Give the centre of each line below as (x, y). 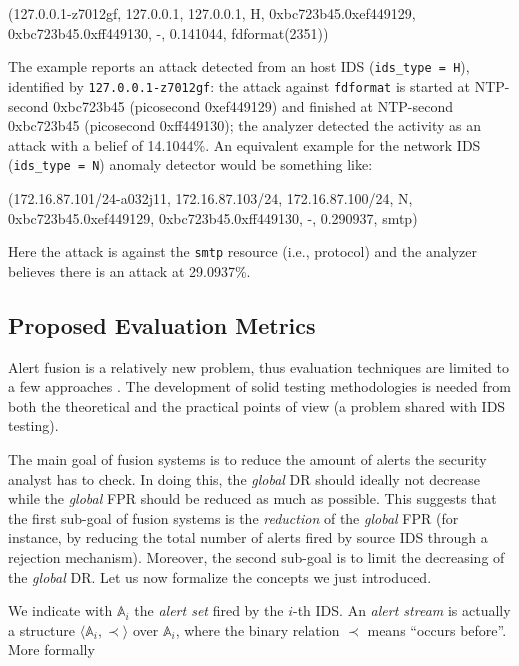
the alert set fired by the (209, 610)
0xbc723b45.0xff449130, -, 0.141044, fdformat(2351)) (168, 32)
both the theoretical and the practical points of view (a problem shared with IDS (257, 405)
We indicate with (60, 610)
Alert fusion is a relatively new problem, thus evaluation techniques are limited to (258, 366)
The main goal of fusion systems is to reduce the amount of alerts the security (247, 458)
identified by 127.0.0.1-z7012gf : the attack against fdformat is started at (239, 85)
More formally (51, 649)
